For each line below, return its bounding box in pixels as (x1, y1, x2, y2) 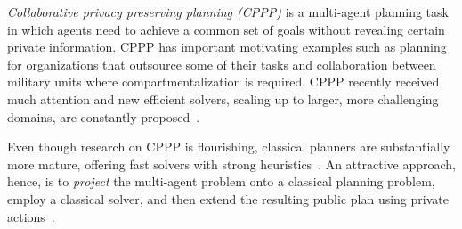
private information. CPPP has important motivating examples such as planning (7, 37, 447, 56)
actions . (7, 207, 55, 225)
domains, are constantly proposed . (7, 107, 200, 126)
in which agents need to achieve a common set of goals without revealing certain (7, 20, 445, 38)
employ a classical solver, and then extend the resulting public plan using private (7, 189, 449, 208)
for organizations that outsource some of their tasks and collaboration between (7, 54, 436, 73)
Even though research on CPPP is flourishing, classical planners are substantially (7, 137, 450, 156)
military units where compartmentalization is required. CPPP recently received (7, 72, 440, 91)
